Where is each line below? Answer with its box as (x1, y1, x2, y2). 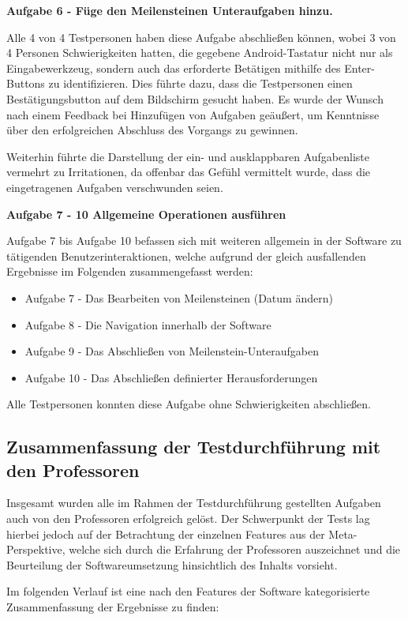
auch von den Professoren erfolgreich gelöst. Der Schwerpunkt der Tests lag (6, 510, 370, 527)
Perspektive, (6, 541, 66, 558)
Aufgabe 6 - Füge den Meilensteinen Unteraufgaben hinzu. (6, 2, 333, 18)
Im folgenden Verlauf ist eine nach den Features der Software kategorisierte (6, 583, 370, 599)
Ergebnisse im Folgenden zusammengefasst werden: (6, 263, 253, 280)
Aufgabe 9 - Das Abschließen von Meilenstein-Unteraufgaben (24, 343, 320, 359)
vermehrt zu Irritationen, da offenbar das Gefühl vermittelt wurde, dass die (6, 163, 371, 180)
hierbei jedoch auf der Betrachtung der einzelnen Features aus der (6, 525, 325, 542)
